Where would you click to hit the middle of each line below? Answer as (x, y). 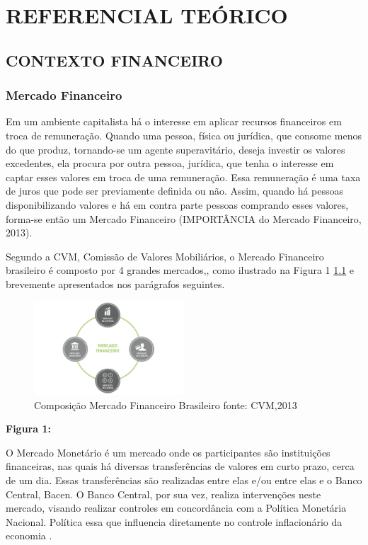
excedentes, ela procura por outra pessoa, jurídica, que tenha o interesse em (170, 163)
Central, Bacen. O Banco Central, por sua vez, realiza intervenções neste (163, 494)
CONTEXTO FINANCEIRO (114, 60)
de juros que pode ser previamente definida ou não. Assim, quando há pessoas (175, 191)
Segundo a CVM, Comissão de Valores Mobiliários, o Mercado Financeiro (165, 256)
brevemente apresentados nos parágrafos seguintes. (115, 283)
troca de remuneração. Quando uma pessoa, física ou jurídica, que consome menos (184, 135)
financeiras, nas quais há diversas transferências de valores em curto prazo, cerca (180, 466)
